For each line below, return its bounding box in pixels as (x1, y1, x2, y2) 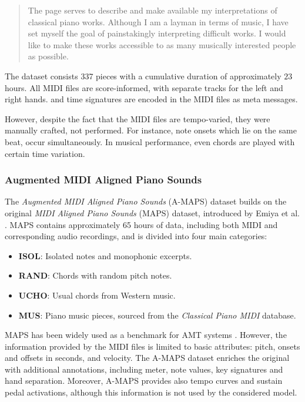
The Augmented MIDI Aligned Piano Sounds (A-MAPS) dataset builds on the (5, 195, 287, 207)
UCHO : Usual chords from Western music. (18, 289, 176, 301)
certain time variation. (5, 147, 85, 159)
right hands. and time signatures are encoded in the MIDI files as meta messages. (5, 93, 298, 105)
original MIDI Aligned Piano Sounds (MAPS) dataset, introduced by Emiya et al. (5, 206, 300, 219)
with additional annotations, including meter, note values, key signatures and (5, 363, 283, 375)
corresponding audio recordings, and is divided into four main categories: (5, 230, 267, 242)
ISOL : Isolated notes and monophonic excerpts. (18, 249, 192, 262)
